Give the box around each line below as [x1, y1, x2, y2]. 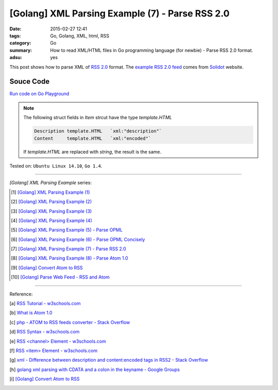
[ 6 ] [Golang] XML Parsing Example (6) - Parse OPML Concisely [11, 236, 145, 243]
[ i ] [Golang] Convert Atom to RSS [9, 376, 80, 382]
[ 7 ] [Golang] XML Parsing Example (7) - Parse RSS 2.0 [11, 246, 126, 252]
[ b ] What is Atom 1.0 [9, 310, 53, 316]
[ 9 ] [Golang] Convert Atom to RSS [11, 265, 83, 271]
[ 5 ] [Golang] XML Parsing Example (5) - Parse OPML [11, 227, 123, 233]
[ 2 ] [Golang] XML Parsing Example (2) [11, 198, 92, 205]
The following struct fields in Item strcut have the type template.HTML [23, 115, 172, 121]
